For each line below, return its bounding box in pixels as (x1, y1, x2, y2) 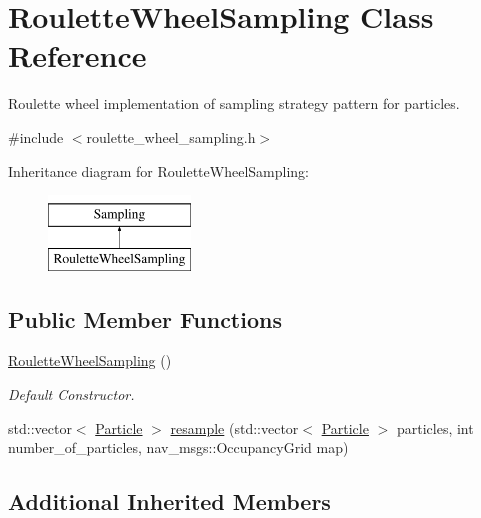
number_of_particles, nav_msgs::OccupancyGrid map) (8, 437, 349, 458)
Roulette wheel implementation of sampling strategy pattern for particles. (8, 93, 460, 114)
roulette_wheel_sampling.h (86, 126, 256, 147)
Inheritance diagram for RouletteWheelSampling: (8, 160, 309, 181)
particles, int (396, 417, 474, 438)
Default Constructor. (8, 384, 135, 405)
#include (8, 126, 64, 147)
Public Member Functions (8, 303, 282, 334)
